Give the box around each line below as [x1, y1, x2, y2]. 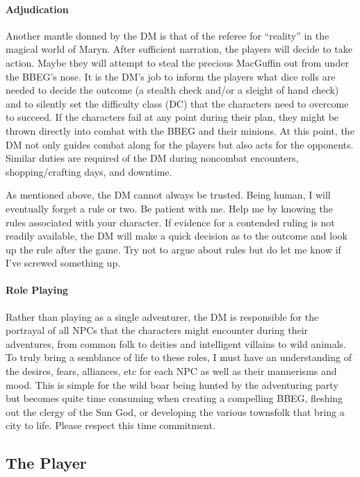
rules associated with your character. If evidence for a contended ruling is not [6, 215, 335, 229]
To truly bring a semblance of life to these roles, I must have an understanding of [6, 350, 352, 365]
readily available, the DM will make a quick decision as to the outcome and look [6, 228, 347, 243]
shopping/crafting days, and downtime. [6, 164, 172, 178]
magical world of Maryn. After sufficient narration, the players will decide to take [6, 42, 352, 56]
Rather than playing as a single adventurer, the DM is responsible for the [6, 309, 319, 324]
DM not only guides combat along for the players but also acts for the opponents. [6, 137, 354, 151]
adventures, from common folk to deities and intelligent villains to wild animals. [6, 336, 347, 351]
